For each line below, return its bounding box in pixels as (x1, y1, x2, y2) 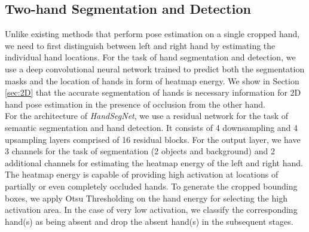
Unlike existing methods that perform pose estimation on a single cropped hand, (5, 28, 300, 40)
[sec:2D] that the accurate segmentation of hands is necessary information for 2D (5, 86, 301, 99)
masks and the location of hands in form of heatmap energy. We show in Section (5, 74, 299, 87)
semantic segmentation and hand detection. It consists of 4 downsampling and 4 (5, 121, 298, 133)
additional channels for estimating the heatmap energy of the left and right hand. (5, 156, 303, 169)
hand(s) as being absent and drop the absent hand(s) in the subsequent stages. (5, 215, 293, 227)
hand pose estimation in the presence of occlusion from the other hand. (5, 97, 265, 110)
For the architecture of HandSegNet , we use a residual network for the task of (5, 109, 289, 122)
